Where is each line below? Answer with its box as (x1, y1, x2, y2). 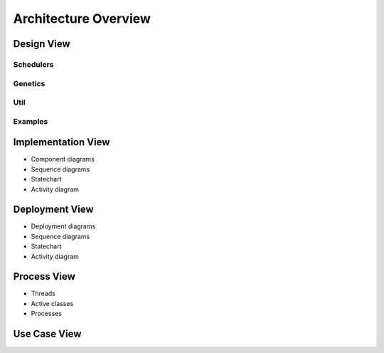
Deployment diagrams (31, 222, 96, 231)
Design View (13, 38, 70, 50)
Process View (13, 270, 76, 283)
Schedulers (13, 59, 54, 69)
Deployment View (13, 204, 94, 216)
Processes (31, 310, 62, 318)
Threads (31, 289, 56, 298)
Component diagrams (31, 155, 95, 164)
